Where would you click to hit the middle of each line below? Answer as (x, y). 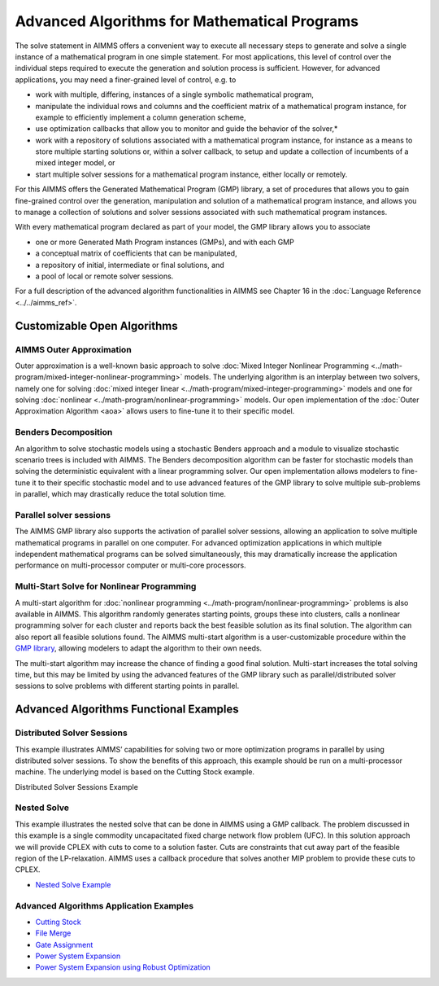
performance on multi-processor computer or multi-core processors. (131, 565)
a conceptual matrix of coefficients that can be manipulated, (136, 253)
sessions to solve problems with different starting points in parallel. (127, 686)
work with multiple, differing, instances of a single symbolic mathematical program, (175, 94)
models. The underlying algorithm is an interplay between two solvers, (302, 377)
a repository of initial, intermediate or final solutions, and (130, 265)
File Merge (53, 933)
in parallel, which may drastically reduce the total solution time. (121, 494)
